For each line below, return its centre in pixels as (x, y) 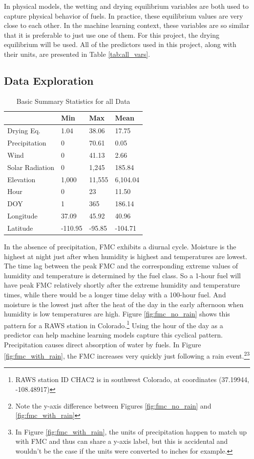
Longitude (22, 216)
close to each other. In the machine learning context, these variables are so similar (127, 25)
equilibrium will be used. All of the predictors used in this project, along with (120, 44)
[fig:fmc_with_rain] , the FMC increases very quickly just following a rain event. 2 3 (127, 355)
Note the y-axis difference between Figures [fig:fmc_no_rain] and (113, 405)
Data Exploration (49, 80)
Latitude (20, 228)
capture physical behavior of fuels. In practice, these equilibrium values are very (124, 15)
